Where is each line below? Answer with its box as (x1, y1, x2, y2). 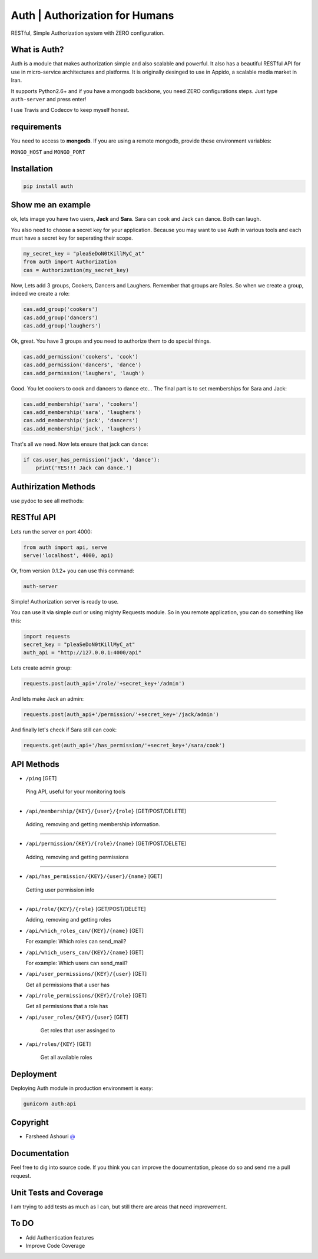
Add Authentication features (25, 1234, 94, 1241)
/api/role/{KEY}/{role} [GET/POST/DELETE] (25, 905, 147, 912)
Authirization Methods (11, 482, 95, 492)
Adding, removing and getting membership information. (25, 821, 160, 827)
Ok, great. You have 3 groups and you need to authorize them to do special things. (11, 337, 211, 344)
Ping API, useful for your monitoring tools (25, 788, 126, 795)
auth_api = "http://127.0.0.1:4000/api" (23, 650, 141, 656)
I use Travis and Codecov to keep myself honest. (11, 107, 130, 114)
